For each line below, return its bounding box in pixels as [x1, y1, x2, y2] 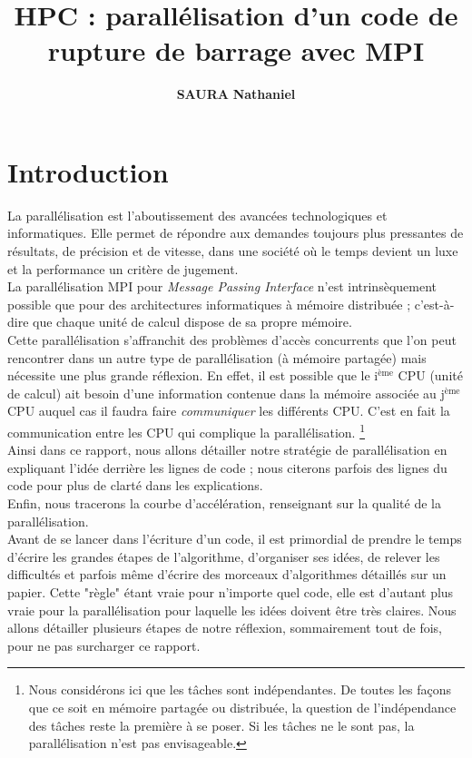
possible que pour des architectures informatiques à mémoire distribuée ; [7, 294, 411, 313]
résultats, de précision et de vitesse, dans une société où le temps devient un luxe [7, 241, 458, 261]
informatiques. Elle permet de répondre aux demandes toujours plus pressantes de [7, 223, 464, 242]
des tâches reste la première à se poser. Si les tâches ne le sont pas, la [28, 715, 415, 734]
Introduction [7, 153, 169, 190]
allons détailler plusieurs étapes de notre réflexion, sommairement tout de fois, [7, 618, 442, 637]
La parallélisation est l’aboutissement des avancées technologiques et [7, 205, 388, 224]
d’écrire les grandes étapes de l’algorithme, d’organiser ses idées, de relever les [7, 546, 440, 566]
